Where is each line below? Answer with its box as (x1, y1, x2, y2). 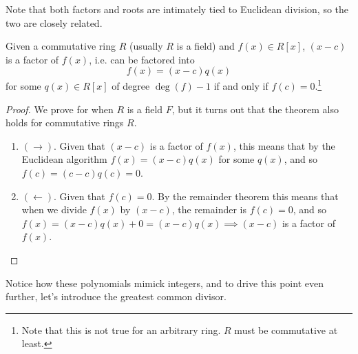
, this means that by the (233, 138, 335, 153)
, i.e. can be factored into (89, 52, 195, 66)
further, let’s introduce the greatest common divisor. (6, 289, 227, 304)
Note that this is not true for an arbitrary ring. (21, 322, 221, 337)
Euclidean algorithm (21, 152, 107, 166)
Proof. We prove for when (6, 101, 114, 116)
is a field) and (176, 39, 235, 53)
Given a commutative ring (6, 39, 116, 53)
